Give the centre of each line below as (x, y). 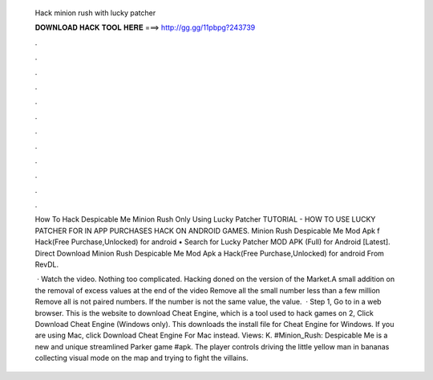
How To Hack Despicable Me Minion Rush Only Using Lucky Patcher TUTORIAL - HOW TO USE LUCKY (205, 219)
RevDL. (47, 264)
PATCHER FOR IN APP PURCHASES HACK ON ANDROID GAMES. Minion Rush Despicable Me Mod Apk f (207, 231)
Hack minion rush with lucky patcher (95, 13)
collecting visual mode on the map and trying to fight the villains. (142, 358)
